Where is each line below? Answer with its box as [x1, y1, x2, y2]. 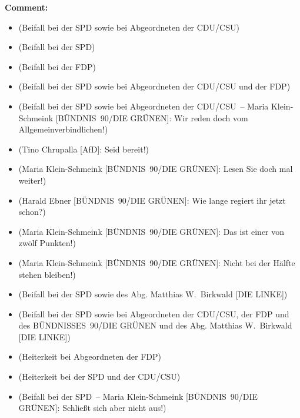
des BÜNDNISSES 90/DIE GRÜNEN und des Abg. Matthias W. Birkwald [18, 319, 292, 331]
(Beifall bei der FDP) [18, 60, 96, 72]
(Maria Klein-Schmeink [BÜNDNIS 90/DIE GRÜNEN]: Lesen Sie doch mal [18, 162, 293, 175]
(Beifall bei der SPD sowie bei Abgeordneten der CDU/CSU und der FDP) [18, 80, 291, 92]
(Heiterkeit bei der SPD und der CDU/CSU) [18, 370, 181, 383]
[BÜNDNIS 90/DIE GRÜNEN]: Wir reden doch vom [55, 111, 248, 124]
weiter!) [18, 174, 46, 186]
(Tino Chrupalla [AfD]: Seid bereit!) [18, 142, 149, 155]
